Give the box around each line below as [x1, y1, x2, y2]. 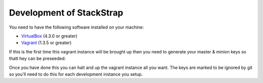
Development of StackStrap [9, 7, 124, 18]
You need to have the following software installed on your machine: [9, 24, 144, 30]
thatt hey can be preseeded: [9, 56, 66, 62]
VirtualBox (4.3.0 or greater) [21, 33, 77, 39]
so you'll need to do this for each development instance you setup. [9, 71, 143, 77]
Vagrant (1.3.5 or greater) [21, 40, 72, 46]
